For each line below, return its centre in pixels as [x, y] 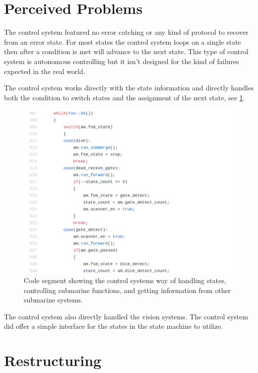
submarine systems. [53, 300]
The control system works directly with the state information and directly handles [129, 88]
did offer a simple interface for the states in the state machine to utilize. [113, 326]
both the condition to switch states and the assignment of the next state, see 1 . [125, 97]
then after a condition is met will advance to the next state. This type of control [126, 51]
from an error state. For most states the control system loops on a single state [123, 41]
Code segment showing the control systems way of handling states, [125, 280]
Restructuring [53, 360]
